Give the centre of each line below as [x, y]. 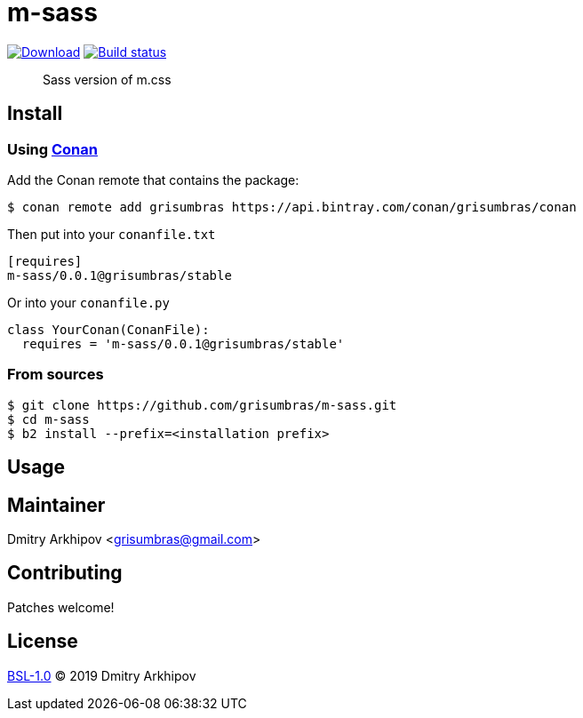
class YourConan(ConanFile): [108, 329]
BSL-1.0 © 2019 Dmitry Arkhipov [102, 675]
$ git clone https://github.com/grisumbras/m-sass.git [202, 405]
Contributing [65, 573]
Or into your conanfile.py [88, 302]
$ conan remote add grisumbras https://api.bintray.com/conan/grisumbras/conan [292, 207]
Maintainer [56, 505]
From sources [56, 375]
